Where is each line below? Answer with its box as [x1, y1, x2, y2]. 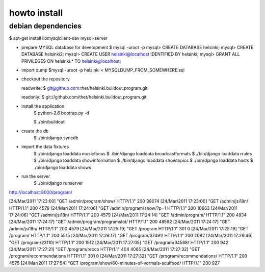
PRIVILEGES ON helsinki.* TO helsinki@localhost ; [21, 58, 121, 64]
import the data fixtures [21, 144, 69, 149]
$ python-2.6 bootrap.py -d [33, 110, 89, 116]
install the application [21, 103, 65, 109]
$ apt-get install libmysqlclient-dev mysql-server [9, 35, 108, 41]
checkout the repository [21, 76, 70, 82]
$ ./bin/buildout [33, 119, 65, 125]
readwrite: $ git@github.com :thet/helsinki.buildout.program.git [21, 85, 148, 91]
